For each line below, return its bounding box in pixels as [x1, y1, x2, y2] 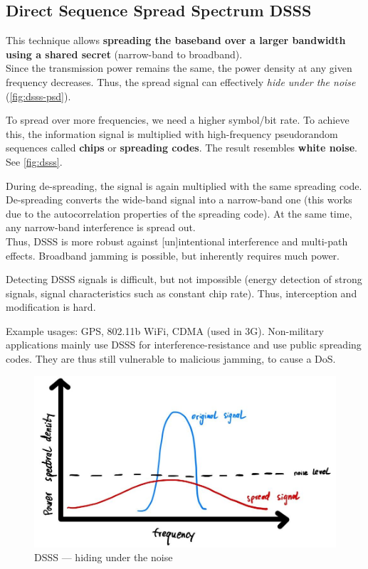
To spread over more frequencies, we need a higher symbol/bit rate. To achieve [6, 112, 349, 127]
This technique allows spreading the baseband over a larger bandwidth [6, 33, 346, 48]
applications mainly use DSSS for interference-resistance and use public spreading [6, 337, 362, 352]
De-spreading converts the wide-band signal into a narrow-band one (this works [6, 192, 352, 207]
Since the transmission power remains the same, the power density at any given [6, 60, 352, 75]
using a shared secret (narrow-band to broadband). [6, 46, 243, 61]
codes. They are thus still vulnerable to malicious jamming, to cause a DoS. [6, 351, 336, 366]
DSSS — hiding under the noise [34, 550, 173, 565]
